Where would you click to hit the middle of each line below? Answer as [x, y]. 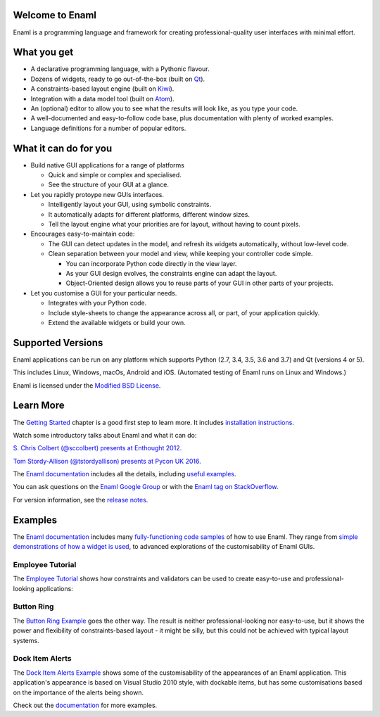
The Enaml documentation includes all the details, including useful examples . [125, 474]
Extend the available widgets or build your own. [117, 322]
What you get [43, 52]
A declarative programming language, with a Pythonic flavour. [120, 69]
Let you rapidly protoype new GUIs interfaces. [97, 194]
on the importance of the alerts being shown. [78, 692]
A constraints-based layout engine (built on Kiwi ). [102, 89]
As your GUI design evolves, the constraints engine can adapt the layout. [171, 273]
